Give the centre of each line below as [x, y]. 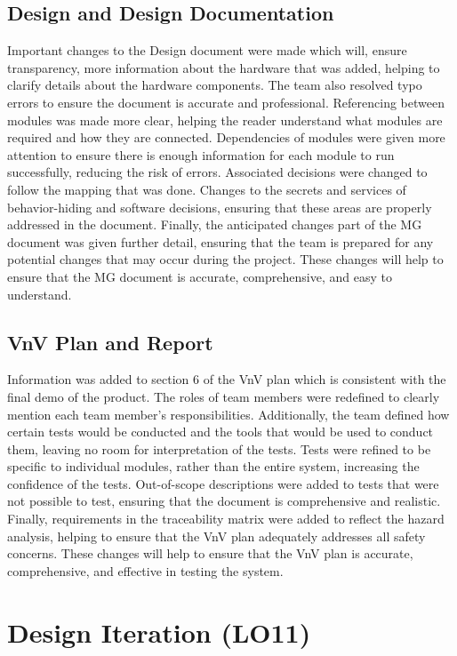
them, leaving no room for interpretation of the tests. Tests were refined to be [219, 448]
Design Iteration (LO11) [159, 632]
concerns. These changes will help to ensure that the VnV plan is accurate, [210, 553]
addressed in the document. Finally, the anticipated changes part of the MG [215, 224]
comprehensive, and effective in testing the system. [145, 570]
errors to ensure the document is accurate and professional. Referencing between [226, 102]
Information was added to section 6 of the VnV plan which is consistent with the [227, 379]
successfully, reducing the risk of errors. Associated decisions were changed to [217, 172]
